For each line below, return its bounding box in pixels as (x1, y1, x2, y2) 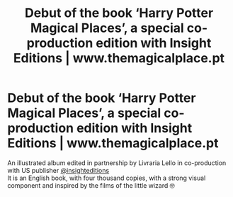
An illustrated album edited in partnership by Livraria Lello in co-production (7, 158, 227, 167)
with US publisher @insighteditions (7, 166, 110, 174)
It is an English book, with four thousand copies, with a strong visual (7, 174, 206, 182)
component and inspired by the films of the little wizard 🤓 (7, 181, 175, 189)
